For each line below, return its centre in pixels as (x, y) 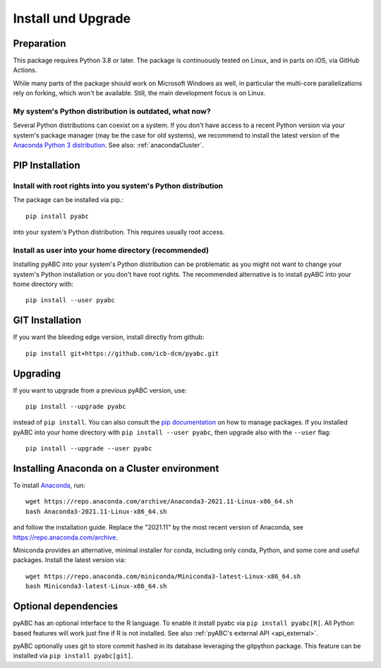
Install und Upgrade (72, 18)
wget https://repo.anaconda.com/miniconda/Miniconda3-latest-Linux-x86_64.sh (163, 576)
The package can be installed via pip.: (68, 200)
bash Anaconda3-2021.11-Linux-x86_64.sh (96, 511)
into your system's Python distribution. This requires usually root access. (119, 232)
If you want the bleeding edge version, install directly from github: (109, 337)
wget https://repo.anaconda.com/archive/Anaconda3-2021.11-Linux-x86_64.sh (159, 502)
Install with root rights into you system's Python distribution (118, 186)
